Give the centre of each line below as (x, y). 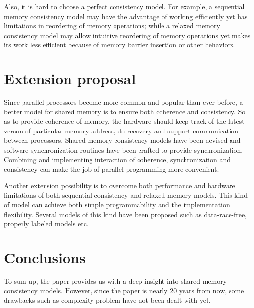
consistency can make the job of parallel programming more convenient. (112, 169)
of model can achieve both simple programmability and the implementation (117, 205)
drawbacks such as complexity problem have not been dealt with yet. (107, 300)
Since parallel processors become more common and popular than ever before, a (124, 102)
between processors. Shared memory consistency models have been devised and (122, 140)
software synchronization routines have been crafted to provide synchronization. (124, 150)
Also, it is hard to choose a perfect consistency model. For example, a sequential (124, 6)
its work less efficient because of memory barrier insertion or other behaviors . (120, 45)
